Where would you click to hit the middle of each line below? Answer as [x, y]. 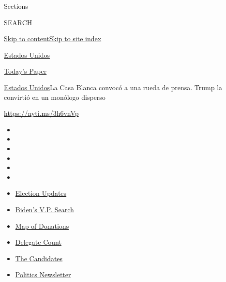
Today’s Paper [25, 71]
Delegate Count [38, 242]
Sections [16, 6]
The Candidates [39, 258]
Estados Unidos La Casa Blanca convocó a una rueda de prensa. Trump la [113, 87]
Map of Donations [42, 226]
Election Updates [41, 193]
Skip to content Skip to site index [53, 39]
